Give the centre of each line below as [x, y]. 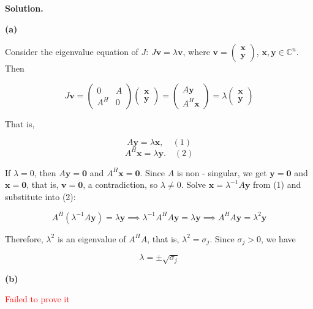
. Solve [194, 184]
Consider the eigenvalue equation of [72, 52]
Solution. [24, 8]
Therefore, [24, 238]
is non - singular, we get [222, 172]
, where [196, 52]
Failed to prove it [37, 299]
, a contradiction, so [120, 184]
